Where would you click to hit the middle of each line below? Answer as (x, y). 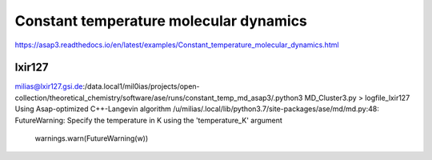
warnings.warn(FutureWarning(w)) (92, 138)
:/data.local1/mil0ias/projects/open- (141, 86)
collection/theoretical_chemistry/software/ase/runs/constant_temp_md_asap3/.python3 (159, 98)
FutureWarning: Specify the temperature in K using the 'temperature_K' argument (149, 120)
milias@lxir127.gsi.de (49, 86)
